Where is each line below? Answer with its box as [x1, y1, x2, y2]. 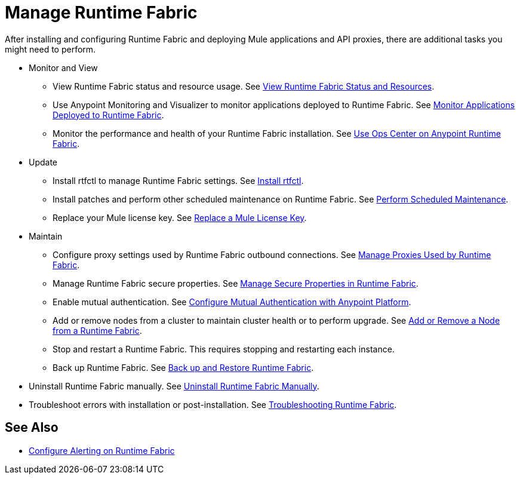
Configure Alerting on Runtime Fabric [29, 445, 175, 456]
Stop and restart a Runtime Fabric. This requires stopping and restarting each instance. [53, 343, 395, 354]
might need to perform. [5, 44, 96, 54]
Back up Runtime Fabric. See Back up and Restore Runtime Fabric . [53, 362, 314, 373]
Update [29, 156, 58, 167]
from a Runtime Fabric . [53, 325, 142, 336]
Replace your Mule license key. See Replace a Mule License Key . [53, 212, 307, 223]
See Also [5, 420, 59, 435]
